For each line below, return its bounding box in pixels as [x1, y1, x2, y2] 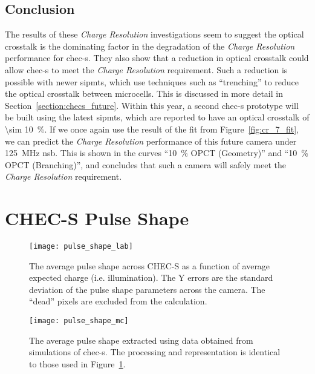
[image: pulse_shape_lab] [29, 242, 133, 251]
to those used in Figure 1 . [29, 357, 126, 370]
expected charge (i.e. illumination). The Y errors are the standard [29, 271, 273, 284]
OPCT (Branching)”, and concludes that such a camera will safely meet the [5, 158, 286, 171]
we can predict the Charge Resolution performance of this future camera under [5, 134, 297, 147]
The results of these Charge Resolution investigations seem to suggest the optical [5, 28, 304, 41]
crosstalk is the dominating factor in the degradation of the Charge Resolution [5, 39, 295, 52]
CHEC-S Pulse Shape [5, 206, 189, 231]
